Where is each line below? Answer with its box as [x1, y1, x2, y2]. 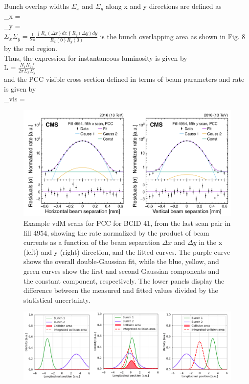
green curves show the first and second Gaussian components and [23, 265, 220, 276]
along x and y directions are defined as [105, 1, 222, 11]
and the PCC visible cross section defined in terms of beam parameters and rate [4, 74, 245, 84]
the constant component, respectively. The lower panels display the [23, 275, 225, 286]
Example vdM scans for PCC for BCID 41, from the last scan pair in [23, 217, 231, 228]
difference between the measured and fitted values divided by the [23, 285, 218, 295]
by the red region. [4, 43, 57, 53]
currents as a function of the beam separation [23, 237, 160, 247]
